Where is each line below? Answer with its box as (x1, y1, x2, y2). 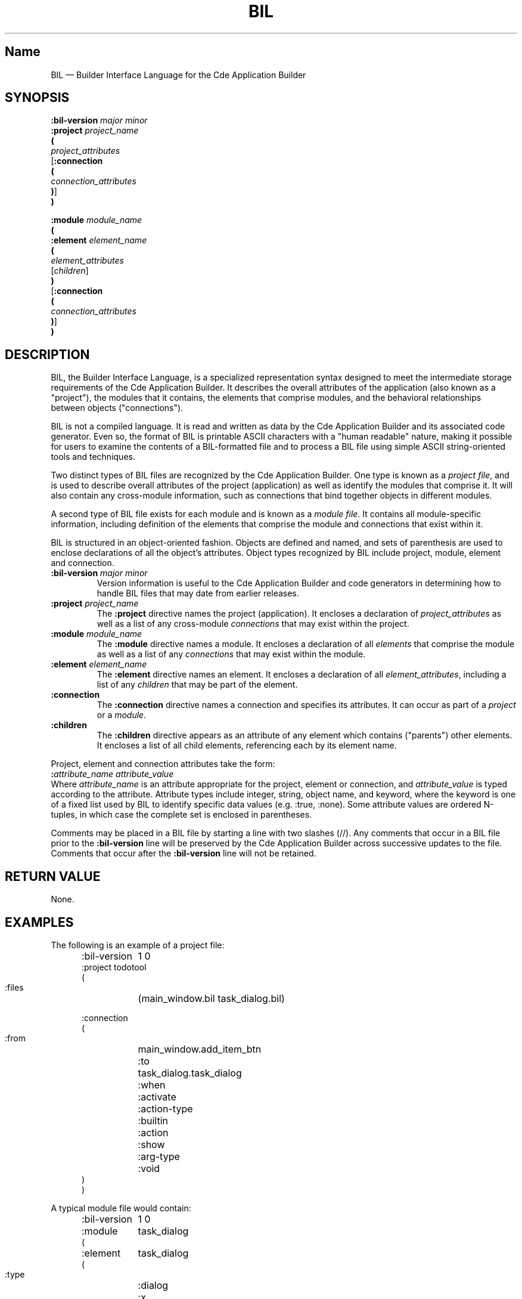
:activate (138, 1090, 176, 1103)
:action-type (138, 1102, 193, 1115)
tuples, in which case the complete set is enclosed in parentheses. (51, 809, 312, 820)
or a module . (97, 710, 147, 720)
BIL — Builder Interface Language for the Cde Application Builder (51, 69, 306, 80)
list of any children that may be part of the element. (97, 679, 298, 690)
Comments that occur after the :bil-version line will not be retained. (51, 848, 316, 859)
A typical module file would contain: (51, 1202, 191, 1213)
